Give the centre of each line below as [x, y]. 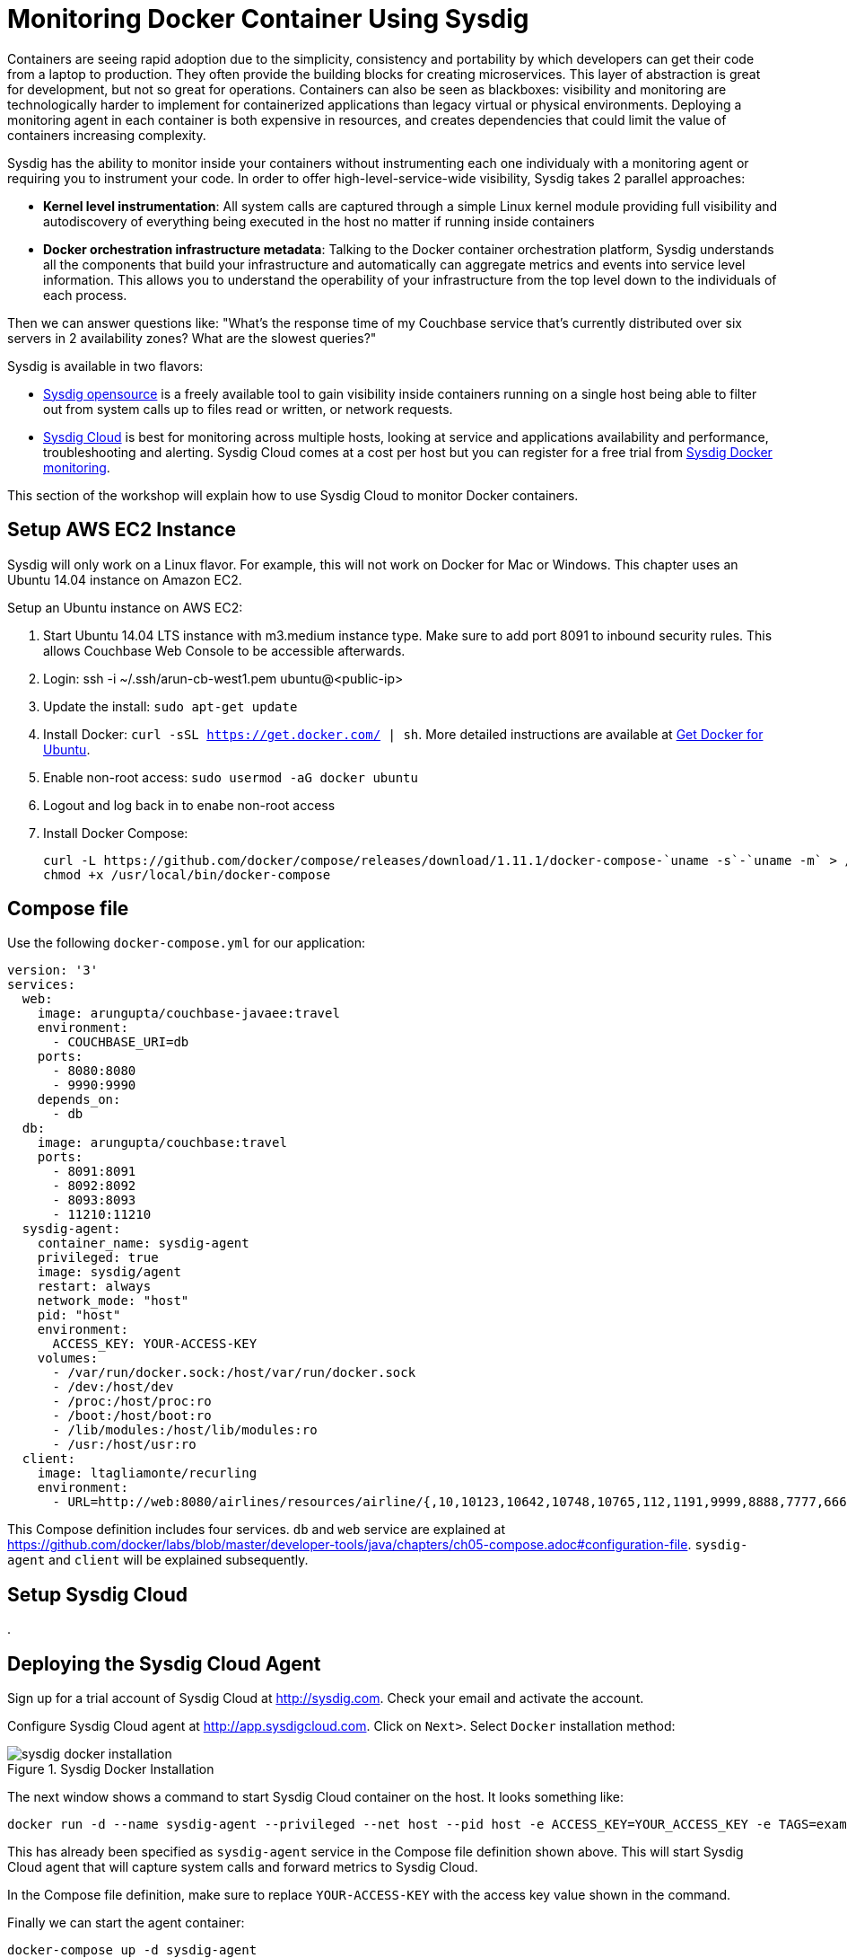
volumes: [68, 1358]
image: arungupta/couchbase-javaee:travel [188, 1014]
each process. [85, 295]
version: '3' [53, 970]
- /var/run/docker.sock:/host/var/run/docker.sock [234, 1373]
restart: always [94, 1287]
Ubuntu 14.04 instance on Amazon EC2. [125, 579]
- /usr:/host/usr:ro [124, 1445]
